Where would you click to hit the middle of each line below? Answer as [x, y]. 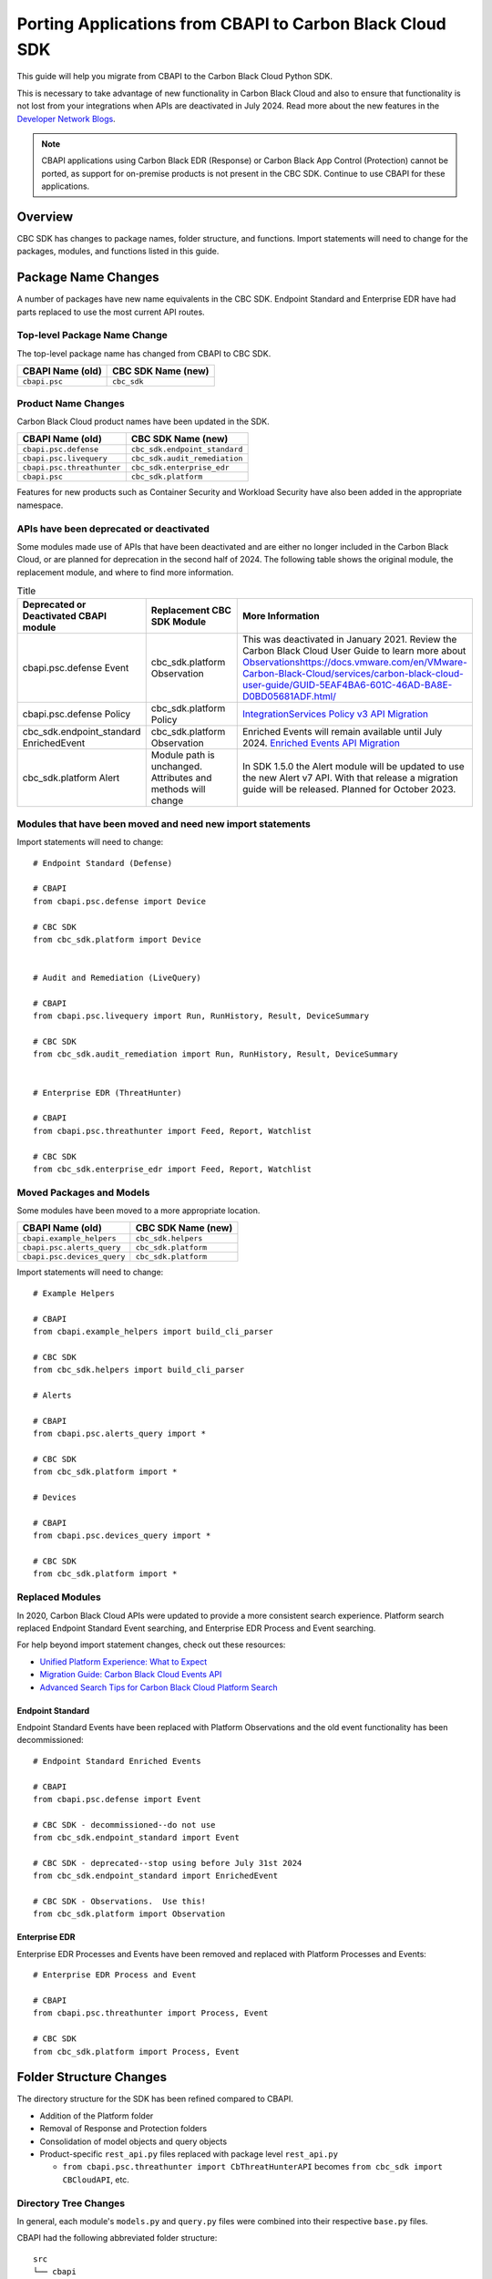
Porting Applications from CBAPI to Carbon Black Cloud [231, 24]
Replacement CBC [191, 611]
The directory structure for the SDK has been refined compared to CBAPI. [155, 2099]
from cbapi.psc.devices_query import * [122, 1536]
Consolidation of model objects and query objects [133, 2141]
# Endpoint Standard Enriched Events [118, 1761]
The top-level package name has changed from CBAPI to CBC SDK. [144, 353]
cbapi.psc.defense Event [76, 668]
